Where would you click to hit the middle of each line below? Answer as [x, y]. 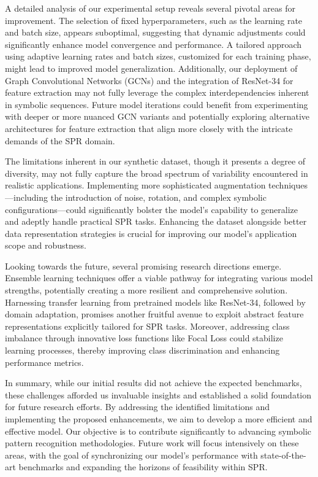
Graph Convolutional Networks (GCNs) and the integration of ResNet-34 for [149, 80]
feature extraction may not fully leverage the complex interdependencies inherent [157, 92]
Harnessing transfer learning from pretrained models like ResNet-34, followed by [155, 302]
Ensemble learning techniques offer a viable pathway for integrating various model [159, 278]
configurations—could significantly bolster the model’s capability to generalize [152, 209]
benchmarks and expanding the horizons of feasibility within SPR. [143, 467]
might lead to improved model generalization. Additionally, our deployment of [151, 68]
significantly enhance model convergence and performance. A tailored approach [153, 44]
